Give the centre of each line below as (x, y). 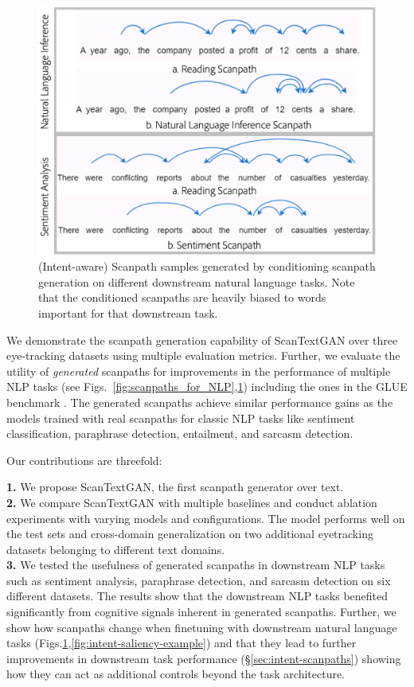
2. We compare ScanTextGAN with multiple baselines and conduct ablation (192, 502)
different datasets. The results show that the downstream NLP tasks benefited (197, 596)
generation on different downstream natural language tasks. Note (197, 281)
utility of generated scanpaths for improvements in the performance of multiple (199, 371)
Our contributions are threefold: (84, 460)
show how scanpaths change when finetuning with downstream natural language (202, 627)
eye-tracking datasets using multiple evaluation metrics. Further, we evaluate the (203, 355)
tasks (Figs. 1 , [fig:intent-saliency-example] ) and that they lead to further (182, 643)
